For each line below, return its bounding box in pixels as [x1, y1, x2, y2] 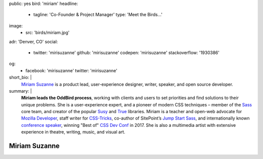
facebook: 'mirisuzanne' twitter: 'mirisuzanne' [25, 67, 118, 73]
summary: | [9, 88, 32, 94]
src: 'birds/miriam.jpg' [25, 30, 70, 36]
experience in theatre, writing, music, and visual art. [21, 129, 125, 135]
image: [9, 22, 23, 29]
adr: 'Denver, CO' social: [9, 39, 58, 44]
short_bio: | [9, 75, 32, 80]
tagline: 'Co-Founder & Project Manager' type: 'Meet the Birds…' [33, 12, 163, 18]
